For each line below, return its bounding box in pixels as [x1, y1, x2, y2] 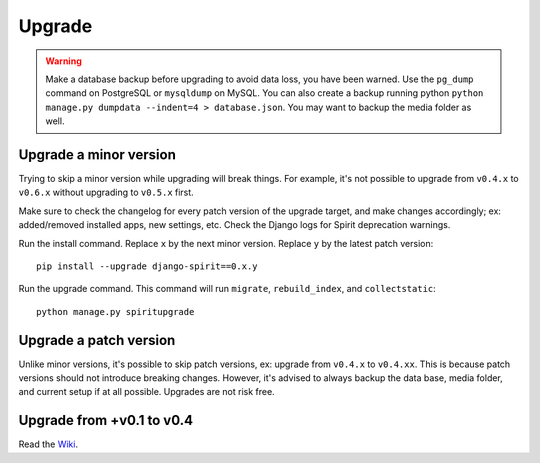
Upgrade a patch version [18, 331, 176, 349]
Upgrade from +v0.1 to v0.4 [18, 412, 194, 429]
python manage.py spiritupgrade [36, 306, 195, 317]
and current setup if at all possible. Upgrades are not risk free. [18, 386, 275, 398]
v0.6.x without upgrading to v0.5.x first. [18, 186, 194, 199]
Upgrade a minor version [18, 146, 177, 163]
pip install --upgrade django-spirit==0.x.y [36, 260, 259, 272]
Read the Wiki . [18, 438, 79, 450]
